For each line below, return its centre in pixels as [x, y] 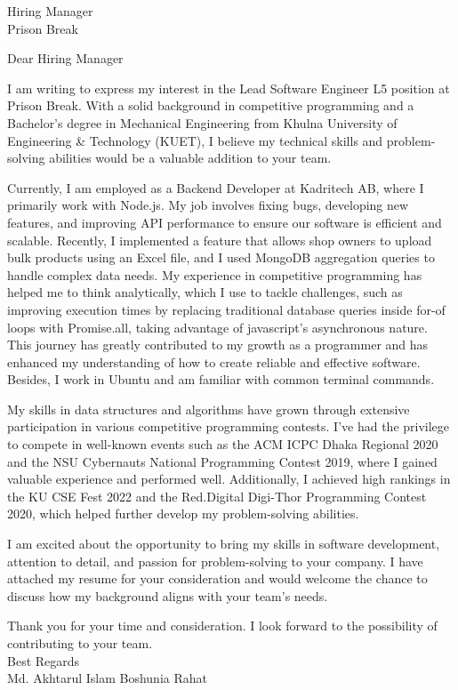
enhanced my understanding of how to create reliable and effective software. [214, 361]
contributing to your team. [80, 643]
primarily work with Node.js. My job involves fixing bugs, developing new [208, 205]
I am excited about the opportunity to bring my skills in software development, [224, 544]
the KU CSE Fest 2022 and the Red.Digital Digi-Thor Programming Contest [217, 496]
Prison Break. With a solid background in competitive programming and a [211, 105]
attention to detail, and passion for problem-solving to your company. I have [215, 561]
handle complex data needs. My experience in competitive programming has [215, 274]
